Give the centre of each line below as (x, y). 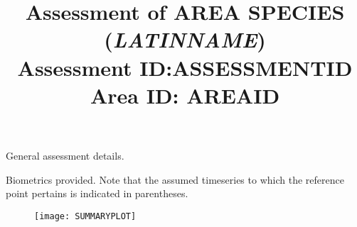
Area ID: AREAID (185, 95)
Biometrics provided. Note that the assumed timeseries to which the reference (175, 179)
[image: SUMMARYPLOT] (85, 216)
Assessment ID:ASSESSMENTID (185, 67)
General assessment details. (65, 155)
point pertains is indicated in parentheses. (97, 193)
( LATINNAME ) (185, 40)
